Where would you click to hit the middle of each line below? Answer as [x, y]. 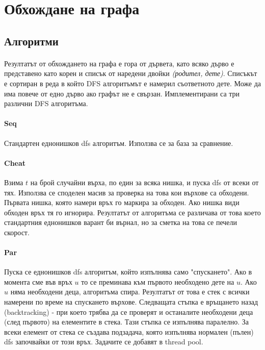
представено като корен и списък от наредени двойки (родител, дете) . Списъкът [131, 73]
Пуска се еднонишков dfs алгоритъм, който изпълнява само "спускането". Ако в [128, 272]
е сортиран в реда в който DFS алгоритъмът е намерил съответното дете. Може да [132, 83]
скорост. [17, 232]
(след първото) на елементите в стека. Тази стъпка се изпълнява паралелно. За [127, 322]
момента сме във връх [38, 281]
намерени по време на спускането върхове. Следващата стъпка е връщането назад [131, 302]
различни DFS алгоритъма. [46, 103]
